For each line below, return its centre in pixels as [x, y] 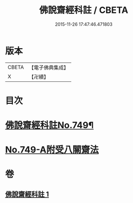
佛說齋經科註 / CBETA [84, 10]
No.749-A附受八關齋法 [52, 150]
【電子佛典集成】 [49, 68]
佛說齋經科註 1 [27, 194]
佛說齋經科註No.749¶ [49, 125]
